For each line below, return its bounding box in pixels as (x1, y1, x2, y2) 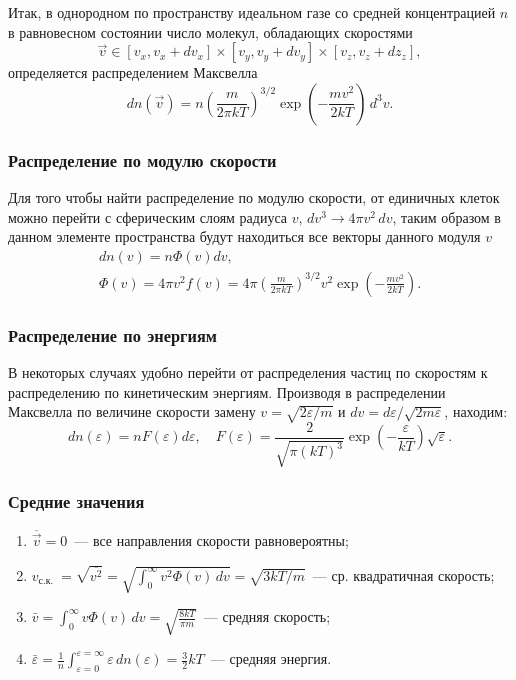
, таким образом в (392, 206, 501, 227)
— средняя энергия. (210, 648, 332, 669)
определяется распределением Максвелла (8, 62, 258, 83)
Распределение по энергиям (8, 322, 217, 347)
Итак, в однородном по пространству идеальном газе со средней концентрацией (8, 2, 496, 22)
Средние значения (8, 489, 145, 514)
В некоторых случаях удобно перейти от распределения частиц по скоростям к (8, 362, 488, 383)
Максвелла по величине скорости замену (8, 401, 256, 422)
